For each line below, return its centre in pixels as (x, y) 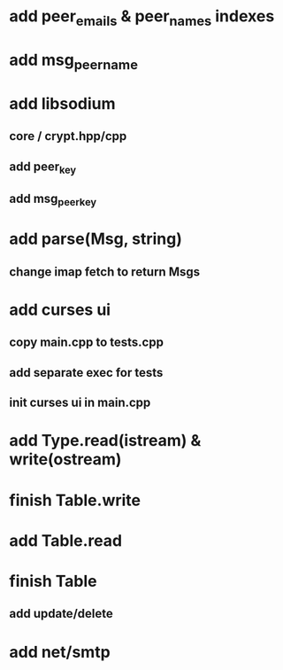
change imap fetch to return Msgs (105, 272)
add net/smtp (60, 652)
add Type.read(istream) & (105, 441)
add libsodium (63, 103)
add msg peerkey (53, 200)
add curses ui (60, 310)
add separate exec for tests (86, 373)
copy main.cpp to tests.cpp (86, 343)
